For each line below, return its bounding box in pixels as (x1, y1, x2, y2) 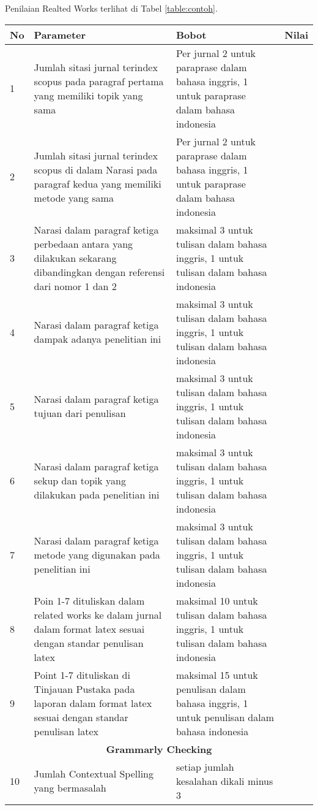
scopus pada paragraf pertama (34, 74, 164, 88)
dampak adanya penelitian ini (34, 332, 161, 346)
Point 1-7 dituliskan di (34, 667, 130, 682)
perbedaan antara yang (34, 236, 133, 251)
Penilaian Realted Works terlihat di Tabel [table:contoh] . (5, 2, 218, 14)
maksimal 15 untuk (176, 667, 258, 682)
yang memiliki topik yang (34, 88, 143, 102)
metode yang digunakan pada (34, 547, 160, 562)
